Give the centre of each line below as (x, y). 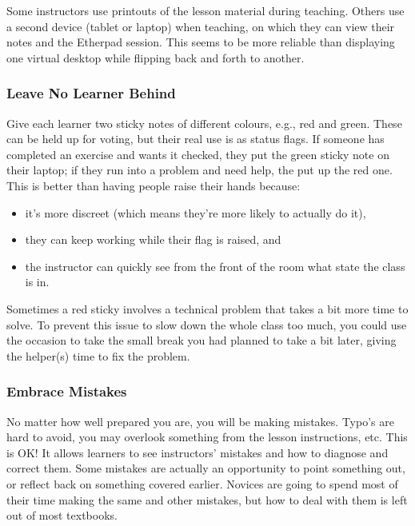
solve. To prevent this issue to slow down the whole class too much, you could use (207, 324)
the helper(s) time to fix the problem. (98, 355)
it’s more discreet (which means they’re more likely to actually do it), (196, 212)
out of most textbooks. (62, 515)
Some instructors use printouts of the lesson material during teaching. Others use (206, 10)
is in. (37, 282)
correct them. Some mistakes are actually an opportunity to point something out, (206, 468)
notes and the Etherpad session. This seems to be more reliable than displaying (201, 42)
